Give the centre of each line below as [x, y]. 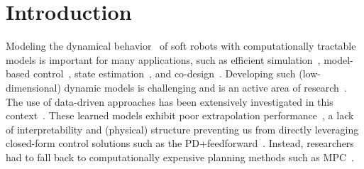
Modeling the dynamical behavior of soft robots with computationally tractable [181, 46]
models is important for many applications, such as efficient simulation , [163, 59]
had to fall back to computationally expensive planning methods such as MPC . [180, 157]
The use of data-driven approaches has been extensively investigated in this [170, 101]
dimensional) [33, 87]
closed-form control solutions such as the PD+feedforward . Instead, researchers [180, 143]
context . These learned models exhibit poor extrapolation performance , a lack [180, 115]
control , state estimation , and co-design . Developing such [164, 73]
